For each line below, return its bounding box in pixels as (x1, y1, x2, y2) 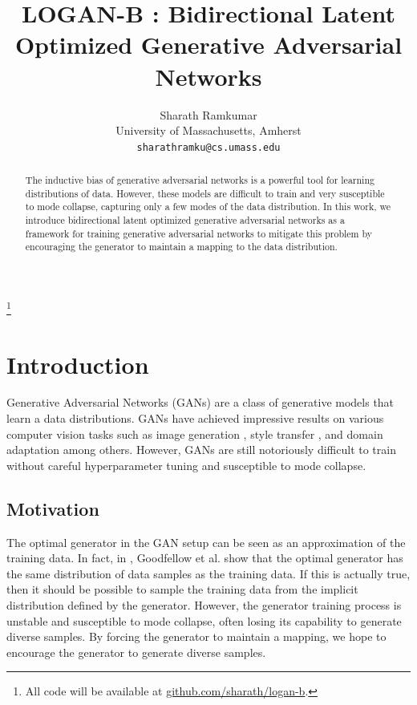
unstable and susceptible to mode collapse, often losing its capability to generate (6, 612, 402, 629)
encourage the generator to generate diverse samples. (6, 643, 266, 660)
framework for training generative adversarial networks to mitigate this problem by (25, 226, 372, 240)
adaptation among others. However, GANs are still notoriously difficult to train (6, 441, 396, 458)
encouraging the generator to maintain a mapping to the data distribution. (25, 240, 338, 253)
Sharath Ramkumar (160, 106, 257, 123)
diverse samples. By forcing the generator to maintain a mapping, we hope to (6, 628, 387, 645)
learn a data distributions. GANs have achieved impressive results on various (6, 410, 384, 427)
